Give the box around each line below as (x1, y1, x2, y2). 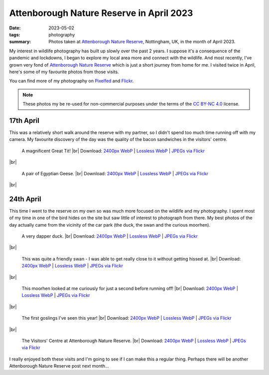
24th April (9, 195, 41, 203)
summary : (9, 39, 31, 45)
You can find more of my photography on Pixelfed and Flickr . (9, 78, 134, 84)
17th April (9, 116, 39, 125)
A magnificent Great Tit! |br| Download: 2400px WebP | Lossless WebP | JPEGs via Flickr (21, 147, 205, 154)
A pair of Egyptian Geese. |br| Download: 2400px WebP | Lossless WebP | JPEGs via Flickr (21, 170, 209, 176)
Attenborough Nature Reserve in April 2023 (9, 7, 193, 18)
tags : (9, 31, 20, 37)
